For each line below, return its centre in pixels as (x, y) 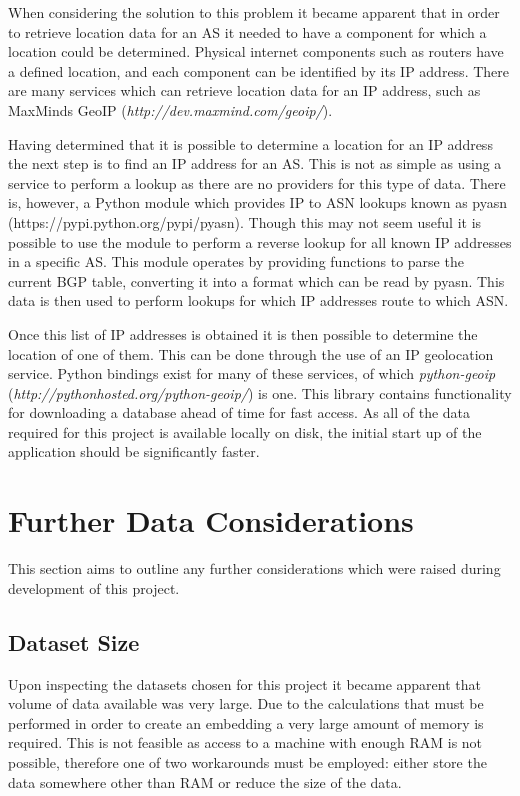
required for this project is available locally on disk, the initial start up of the (245, 431)
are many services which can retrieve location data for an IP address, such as (244, 90)
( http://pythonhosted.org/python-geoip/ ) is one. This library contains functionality (260, 392)
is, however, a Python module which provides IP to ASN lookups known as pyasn (258, 202)
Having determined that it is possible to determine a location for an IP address (250, 143)
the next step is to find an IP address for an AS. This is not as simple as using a (255, 163)
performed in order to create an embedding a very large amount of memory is (246, 722)
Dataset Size (74, 641)
